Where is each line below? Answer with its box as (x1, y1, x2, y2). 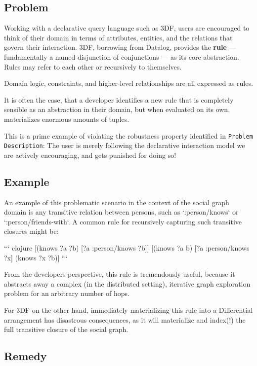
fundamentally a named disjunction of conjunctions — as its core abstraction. (4, 51, 239, 62)
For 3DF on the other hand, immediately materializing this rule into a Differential (4, 305, 253, 315)
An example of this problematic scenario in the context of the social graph (4, 197, 229, 207)
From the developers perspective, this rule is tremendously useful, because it (4, 269, 235, 279)
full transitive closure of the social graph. (4, 324, 128, 334)
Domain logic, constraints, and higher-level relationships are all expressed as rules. (4, 78, 253, 88)
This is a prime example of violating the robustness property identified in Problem (4, 130, 253, 141)
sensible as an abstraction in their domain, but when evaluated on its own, (4, 104, 230, 114)
